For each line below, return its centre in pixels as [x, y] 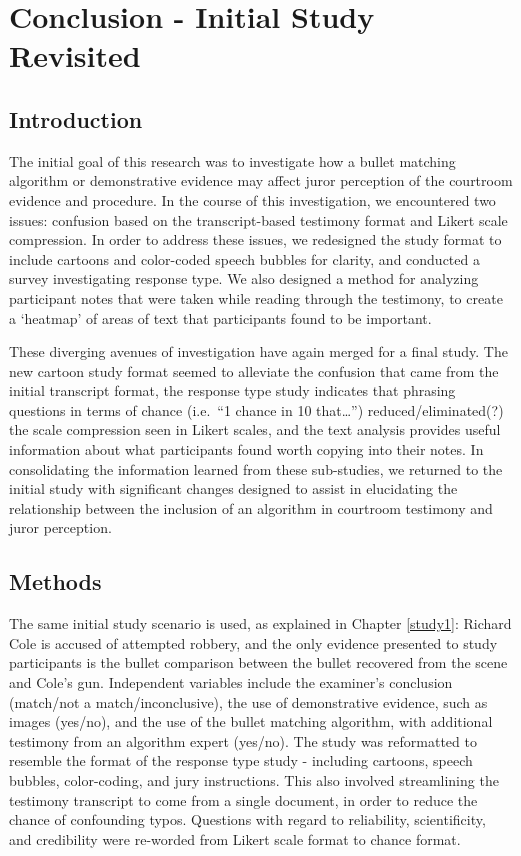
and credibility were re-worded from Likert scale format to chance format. [235, 838]
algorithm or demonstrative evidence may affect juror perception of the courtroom [261, 180]
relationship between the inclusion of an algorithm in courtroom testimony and [251, 507]
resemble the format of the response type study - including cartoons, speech [241, 760]
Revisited [75, 55]
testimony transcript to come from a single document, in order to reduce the [243, 799]
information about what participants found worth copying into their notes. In [246, 449]
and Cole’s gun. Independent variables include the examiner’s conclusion [231, 682]
